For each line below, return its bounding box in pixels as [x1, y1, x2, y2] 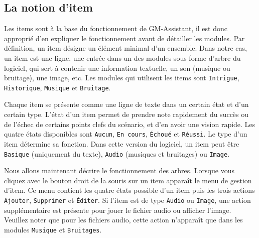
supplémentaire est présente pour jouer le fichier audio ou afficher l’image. [4, 204, 231, 215]
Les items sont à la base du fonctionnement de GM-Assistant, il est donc [4, 23, 227, 34]
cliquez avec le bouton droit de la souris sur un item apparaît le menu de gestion [4, 175, 252, 185]
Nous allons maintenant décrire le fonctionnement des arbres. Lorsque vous [4, 165, 234, 176]
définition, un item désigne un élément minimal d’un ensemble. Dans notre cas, [4, 43, 247, 53]
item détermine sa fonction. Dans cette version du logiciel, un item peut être [4, 138, 239, 149]
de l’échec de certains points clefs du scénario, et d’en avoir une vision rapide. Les [4, 118, 255, 129]
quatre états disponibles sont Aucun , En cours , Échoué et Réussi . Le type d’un [4, 129, 247, 139]
